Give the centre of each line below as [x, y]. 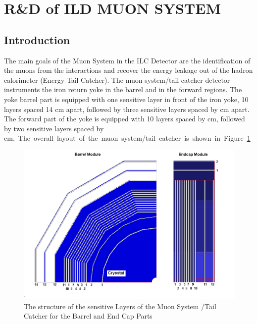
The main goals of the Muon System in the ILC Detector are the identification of [127, 60]
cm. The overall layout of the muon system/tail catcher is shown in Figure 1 [127, 138]
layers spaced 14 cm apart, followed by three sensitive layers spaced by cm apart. [127, 109]
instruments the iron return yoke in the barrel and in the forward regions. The [123, 89]
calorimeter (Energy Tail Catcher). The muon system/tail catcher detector [117, 80]
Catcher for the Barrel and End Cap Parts [88, 316]
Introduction [37, 39]
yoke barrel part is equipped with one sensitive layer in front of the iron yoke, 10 [126, 99]
